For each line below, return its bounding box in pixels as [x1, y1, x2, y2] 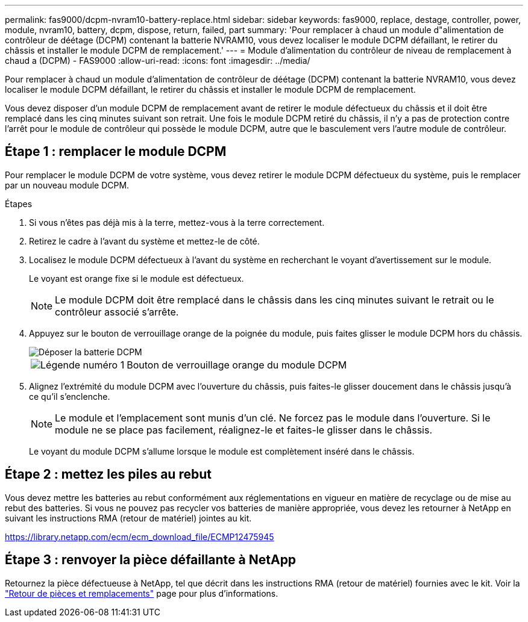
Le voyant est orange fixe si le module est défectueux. [29, 273, 244, 284]
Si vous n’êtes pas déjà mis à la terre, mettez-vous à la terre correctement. [29, 217, 325, 228]
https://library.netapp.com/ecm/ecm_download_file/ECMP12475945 [5, 531, 274, 542]
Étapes [5, 198, 33, 209]
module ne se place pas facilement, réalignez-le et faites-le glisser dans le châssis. [55, 423, 433, 436]
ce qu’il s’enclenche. [29, 391, 110, 402]
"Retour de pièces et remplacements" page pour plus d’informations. [5, 588, 278, 599]
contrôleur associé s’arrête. [55, 305, 179, 318]
